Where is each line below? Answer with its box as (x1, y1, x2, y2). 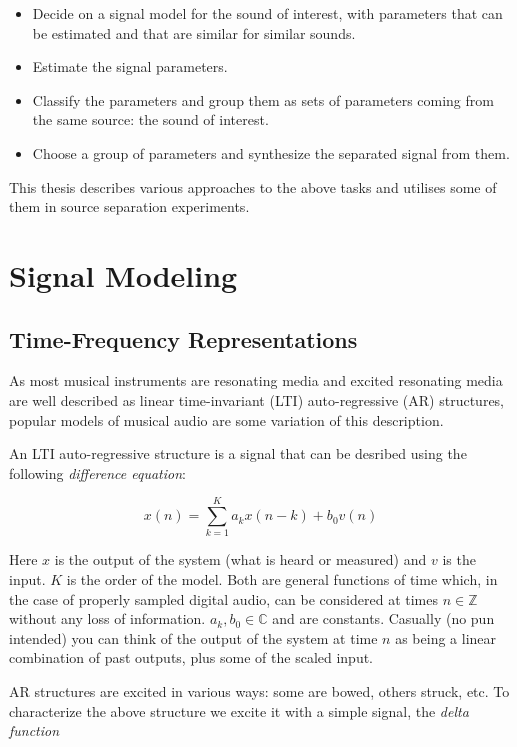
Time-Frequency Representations (9, 323, 358, 354)
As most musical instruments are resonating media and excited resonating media (9, 370, 503, 391)
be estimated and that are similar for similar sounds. (32, 22, 356, 43)
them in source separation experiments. (9, 196, 250, 217)
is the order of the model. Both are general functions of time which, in (66, 569, 498, 590)
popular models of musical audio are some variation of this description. (9, 409, 444, 430)
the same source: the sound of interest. (32, 109, 269, 130)
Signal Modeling (9, 254, 238, 295)
